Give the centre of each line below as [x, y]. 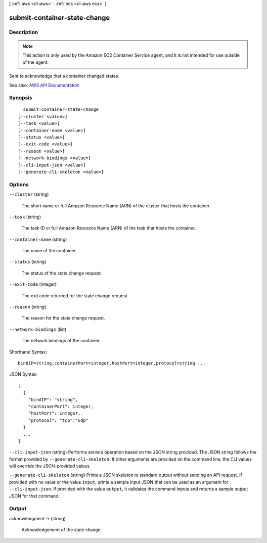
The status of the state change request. [62, 273]
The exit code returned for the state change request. [75, 295]
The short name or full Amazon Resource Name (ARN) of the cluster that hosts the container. [116, 206]
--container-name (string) [38, 239]
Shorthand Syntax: [28, 352]
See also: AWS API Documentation [44, 85]
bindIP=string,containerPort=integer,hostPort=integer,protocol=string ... [112, 363]
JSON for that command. [35, 496]
